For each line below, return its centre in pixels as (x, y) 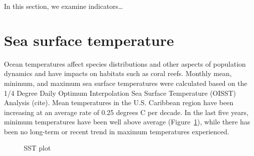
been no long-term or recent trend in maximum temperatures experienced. (117, 131)
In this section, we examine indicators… (64, 6)
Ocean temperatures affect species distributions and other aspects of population (125, 63)
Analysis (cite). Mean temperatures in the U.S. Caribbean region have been (119, 102)
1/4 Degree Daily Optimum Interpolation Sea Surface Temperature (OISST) (120, 93)
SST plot (37, 148)
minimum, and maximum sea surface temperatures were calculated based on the (126, 83)
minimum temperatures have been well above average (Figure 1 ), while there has (127, 122)
